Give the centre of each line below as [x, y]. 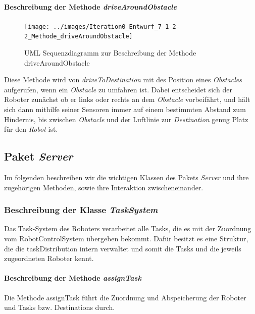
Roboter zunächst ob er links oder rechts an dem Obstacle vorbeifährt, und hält [127, 99]
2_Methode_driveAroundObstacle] [79, 37]
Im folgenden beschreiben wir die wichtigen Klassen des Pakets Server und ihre [126, 177]
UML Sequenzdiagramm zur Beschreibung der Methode [110, 53]
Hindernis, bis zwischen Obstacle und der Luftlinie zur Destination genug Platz [126, 119]
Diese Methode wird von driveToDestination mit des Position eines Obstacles [123, 80]
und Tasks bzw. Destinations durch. [60, 307]
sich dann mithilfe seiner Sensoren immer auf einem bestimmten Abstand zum [125, 109]
